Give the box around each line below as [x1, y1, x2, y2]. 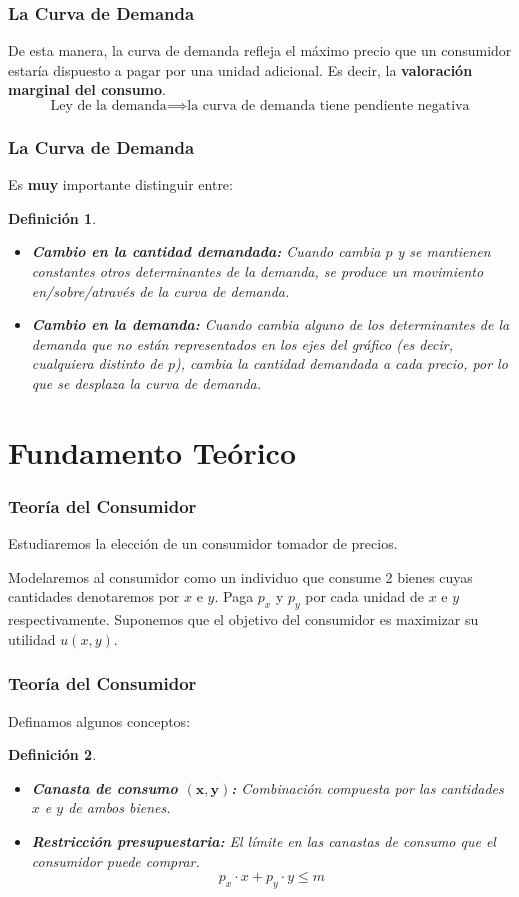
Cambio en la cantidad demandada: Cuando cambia [31, 241, 381, 262]
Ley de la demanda [50, 99, 167, 113]
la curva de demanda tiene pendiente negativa [187, 99, 470, 113]
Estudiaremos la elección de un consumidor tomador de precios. [8, 533, 398, 554]
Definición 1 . [8, 207, 97, 228]
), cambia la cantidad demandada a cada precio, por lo [175, 353, 508, 374]
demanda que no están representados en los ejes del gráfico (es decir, [31, 333, 453, 354]
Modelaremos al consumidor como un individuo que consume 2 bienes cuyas [8, 566, 473, 587]
